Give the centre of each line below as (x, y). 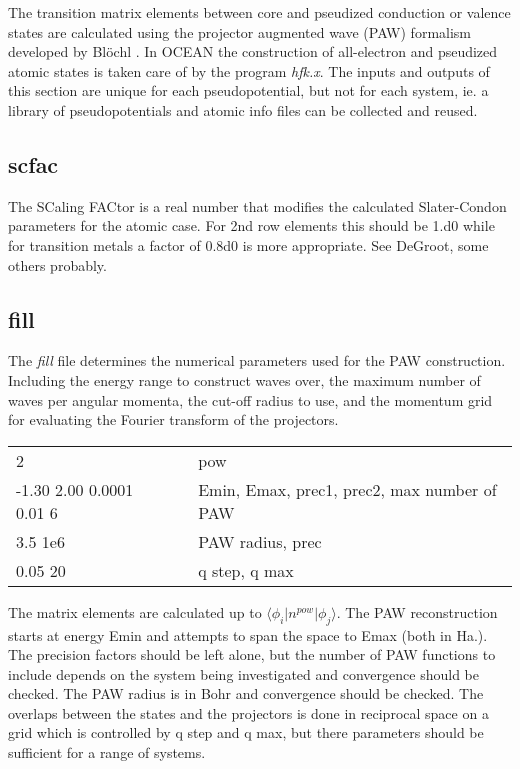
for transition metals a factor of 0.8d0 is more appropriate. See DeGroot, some (248, 244)
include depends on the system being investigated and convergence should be (243, 673)
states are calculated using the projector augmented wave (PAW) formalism (240, 31)
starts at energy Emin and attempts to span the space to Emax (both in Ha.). (248, 634)
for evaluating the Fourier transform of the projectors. (173, 419)
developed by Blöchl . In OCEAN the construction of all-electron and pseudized (253, 51)
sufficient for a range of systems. (107, 752)
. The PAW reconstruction (417, 611)
